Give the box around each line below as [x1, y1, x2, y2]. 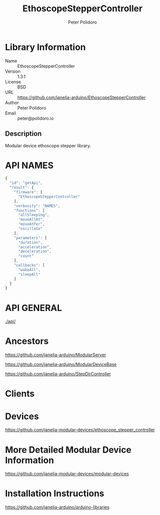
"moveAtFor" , [18, 222, 45, 227]
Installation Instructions [5, 488, 105, 499]
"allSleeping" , [18, 212, 50, 218]
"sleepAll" [18, 272, 41, 277]
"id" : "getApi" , [9, 180, 43, 186]
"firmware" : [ [14, 190, 43, 195]
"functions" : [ [14, 208, 45, 213]
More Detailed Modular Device [5, 444, 132, 455]
